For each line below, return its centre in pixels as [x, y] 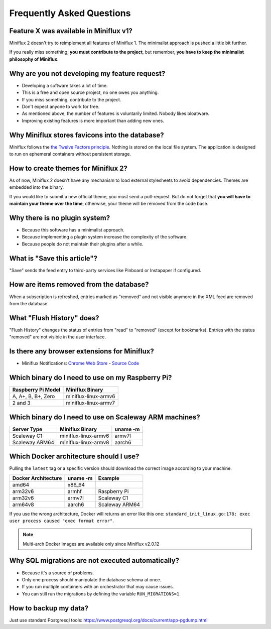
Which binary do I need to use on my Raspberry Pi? [91, 377]
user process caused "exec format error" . [61, 521]
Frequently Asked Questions [70, 13]
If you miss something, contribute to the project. [72, 99]
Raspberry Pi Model [36, 390]
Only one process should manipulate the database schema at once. [92, 579]
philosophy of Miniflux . [34, 59]
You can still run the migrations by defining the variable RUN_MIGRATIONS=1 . [101, 594]
